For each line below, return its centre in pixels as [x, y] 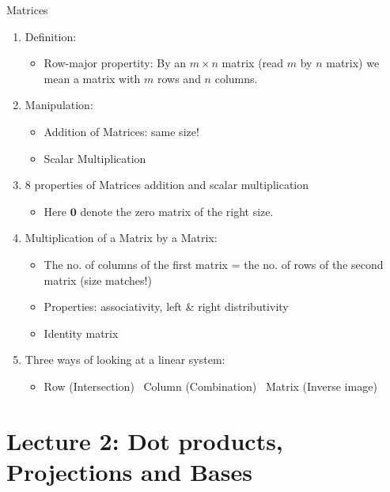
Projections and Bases [129, 471]
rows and [179, 78]
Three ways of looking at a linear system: [125, 360]
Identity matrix [81, 333]
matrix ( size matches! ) [98, 280]
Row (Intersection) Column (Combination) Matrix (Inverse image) [210, 386]
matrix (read [253, 63]
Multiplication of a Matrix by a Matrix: [121, 238]
